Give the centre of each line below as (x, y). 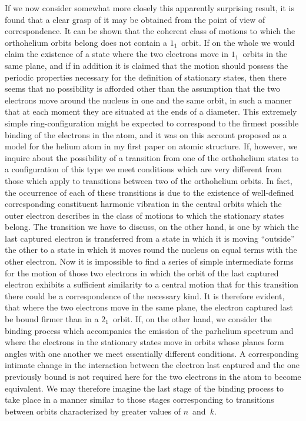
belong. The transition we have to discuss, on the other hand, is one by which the (152, 227)
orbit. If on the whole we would (238, 42)
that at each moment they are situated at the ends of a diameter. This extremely (151, 111)
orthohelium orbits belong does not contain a (86, 42)
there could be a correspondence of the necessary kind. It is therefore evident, (145, 295)
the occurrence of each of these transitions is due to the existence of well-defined (149, 192)
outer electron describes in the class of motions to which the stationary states (144, 215)
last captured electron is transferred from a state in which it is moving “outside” (150, 238)
